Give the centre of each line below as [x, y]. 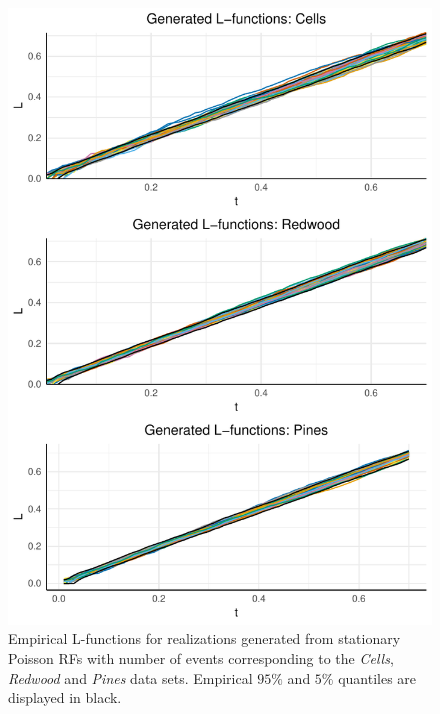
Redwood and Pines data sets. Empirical [130, 677]
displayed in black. [65, 697]
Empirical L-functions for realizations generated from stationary [204, 638]
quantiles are [377, 677]
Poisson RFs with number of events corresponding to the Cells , [201, 657]
